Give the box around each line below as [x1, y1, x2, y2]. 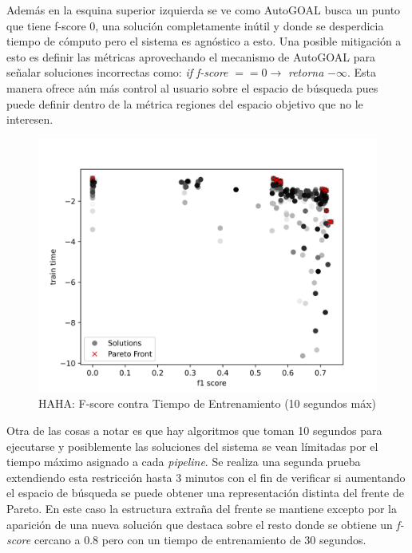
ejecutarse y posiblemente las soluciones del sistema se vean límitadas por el [6, 437, 378, 454]
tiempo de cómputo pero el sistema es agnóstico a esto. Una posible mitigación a [6, 33, 402, 49]
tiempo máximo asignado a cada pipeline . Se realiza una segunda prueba [6, 453, 361, 470]
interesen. [6, 111, 53, 128]
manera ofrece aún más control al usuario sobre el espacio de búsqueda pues [6, 79, 378, 96]
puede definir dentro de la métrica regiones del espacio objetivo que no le [6, 95, 363, 112]
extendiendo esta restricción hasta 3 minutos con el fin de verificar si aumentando [6, 468, 406, 485]
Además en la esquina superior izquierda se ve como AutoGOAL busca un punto [6, 2, 401, 18]
